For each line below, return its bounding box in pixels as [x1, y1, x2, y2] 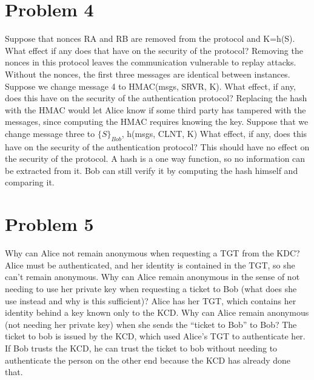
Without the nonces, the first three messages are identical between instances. [5, 67, 290, 80]
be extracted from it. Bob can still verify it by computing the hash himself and [5, 164, 298, 176]
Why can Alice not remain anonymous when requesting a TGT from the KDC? [5, 247, 300, 259]
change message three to [5, 127, 95, 139]
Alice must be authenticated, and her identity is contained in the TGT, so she [5, 258, 295, 271]
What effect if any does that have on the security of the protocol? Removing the [5, 44, 303, 56]
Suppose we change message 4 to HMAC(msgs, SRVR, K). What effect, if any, [5, 79, 296, 92]
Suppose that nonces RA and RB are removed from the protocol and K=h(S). [5, 32, 295, 45]
